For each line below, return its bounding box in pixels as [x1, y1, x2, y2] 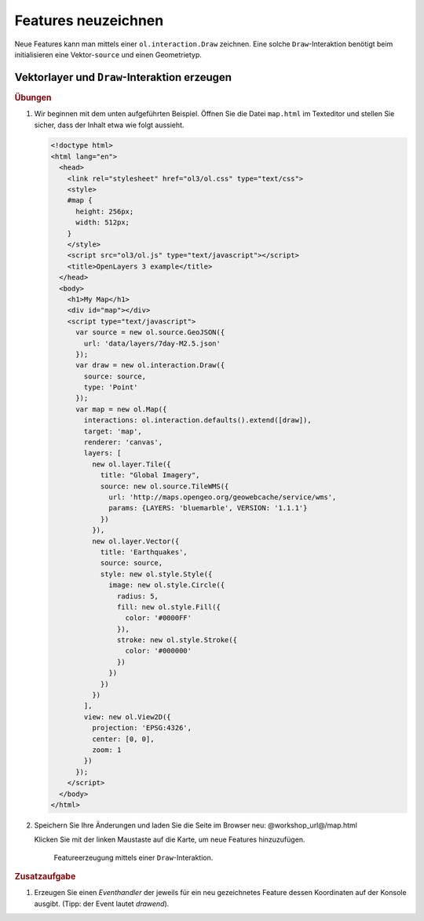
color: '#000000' [125, 646, 192, 656]
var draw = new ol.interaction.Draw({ [75, 361, 225, 370]
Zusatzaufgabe [14, 872, 76, 883]
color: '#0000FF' [125, 613, 192, 623]
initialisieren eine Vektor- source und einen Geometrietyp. [14, 49, 202, 59]
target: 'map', [83, 426, 143, 436]
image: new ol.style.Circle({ [108, 581, 225, 590]
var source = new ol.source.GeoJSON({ [75, 328, 225, 337]
